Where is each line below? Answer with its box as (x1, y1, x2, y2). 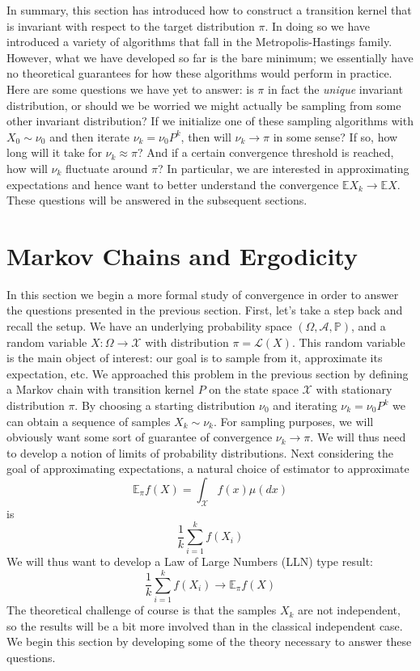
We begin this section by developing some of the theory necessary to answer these (6, 633, 412, 650)
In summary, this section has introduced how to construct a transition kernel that (6, 2, 412, 18)
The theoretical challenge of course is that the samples (6, 601, 277, 618)
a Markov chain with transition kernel (6, 381, 194, 398)
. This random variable (291, 333, 405, 350)
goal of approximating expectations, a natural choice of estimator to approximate (6, 460, 409, 477)
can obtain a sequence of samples (6, 412, 171, 429)
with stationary (316, 381, 392, 398)
